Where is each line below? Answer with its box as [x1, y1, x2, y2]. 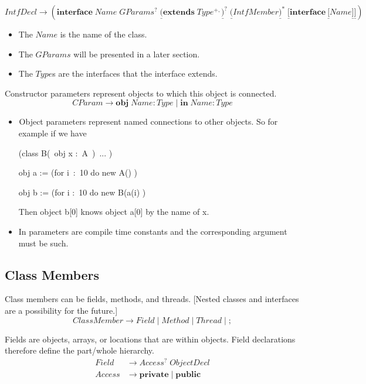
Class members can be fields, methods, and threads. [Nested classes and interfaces [5, 293, 299, 305]
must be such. [18, 236, 69, 249]
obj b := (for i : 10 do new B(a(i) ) [18, 186, 146, 198]
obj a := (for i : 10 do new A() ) [18, 166, 138, 179]
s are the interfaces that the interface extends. [52, 67, 218, 80]
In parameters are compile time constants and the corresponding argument [18, 225, 287, 237]
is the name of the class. [60, 28, 147, 40]
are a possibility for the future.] [5, 304, 118, 316]
